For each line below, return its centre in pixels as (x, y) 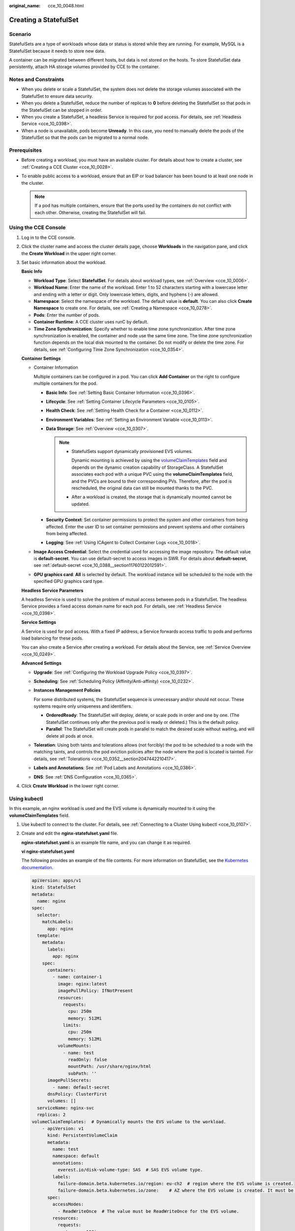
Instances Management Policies (67, 690)
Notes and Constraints (37, 80)
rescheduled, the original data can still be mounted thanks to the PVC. (142, 488)
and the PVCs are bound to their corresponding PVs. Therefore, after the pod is (152, 481)
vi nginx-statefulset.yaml (48, 851)
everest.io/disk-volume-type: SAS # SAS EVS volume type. (130, 1170)
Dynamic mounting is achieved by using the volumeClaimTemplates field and (149, 460)
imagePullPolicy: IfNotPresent (95, 991)
